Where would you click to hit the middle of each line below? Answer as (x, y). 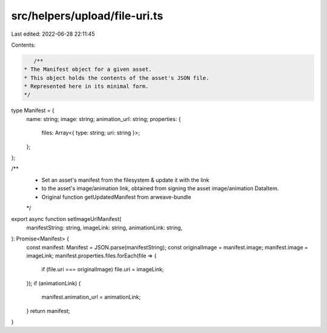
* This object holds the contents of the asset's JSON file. (117, 78)
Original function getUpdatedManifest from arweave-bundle (116, 197)
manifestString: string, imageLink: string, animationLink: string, (104, 228)
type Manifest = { (33, 110)
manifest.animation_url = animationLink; (91, 297)
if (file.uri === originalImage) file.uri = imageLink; (103, 269)
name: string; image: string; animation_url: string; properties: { (104, 119)
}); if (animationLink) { (54, 283)
